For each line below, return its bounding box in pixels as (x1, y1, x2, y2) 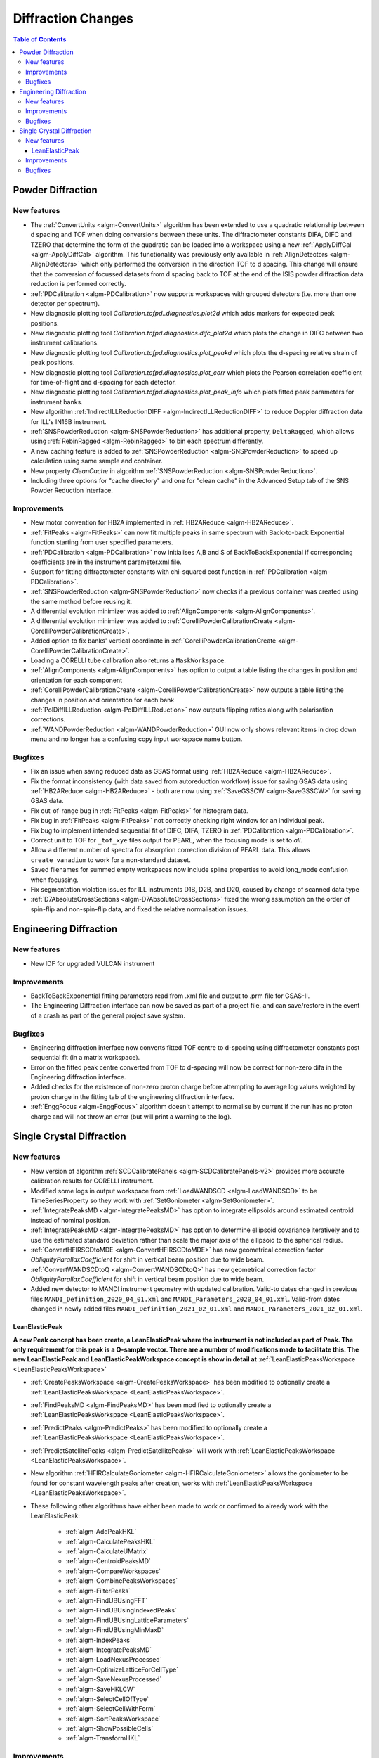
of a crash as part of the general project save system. (30, 1011, 186, 1020)
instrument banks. (30, 397, 84, 406)
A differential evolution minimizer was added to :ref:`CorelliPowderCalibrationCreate (30, 617, 273, 625)
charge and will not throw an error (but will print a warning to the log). (30, 1112, 232, 1121)
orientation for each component (30, 676, 123, 684)
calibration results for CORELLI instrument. (30, 1176, 154, 1185)
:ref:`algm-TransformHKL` (65, 1734, 140, 1743)
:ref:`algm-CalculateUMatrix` (65, 1547, 149, 1555)
